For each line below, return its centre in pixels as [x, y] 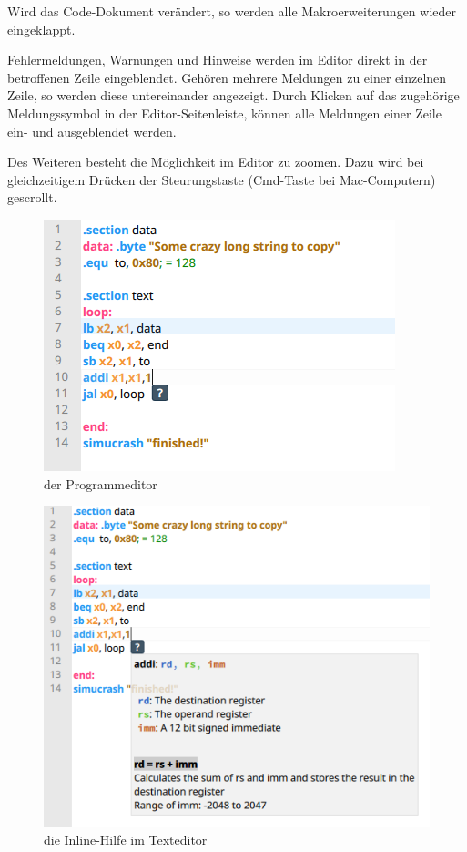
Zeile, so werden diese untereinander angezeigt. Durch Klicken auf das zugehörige [233, 95]
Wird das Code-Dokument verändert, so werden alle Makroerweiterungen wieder [232, 11]
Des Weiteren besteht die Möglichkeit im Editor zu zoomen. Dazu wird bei [216, 162]
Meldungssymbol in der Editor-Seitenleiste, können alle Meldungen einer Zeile [224, 113]
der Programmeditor [101, 483]
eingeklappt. [41, 29]
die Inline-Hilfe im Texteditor [126, 840]
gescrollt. [32, 197]
